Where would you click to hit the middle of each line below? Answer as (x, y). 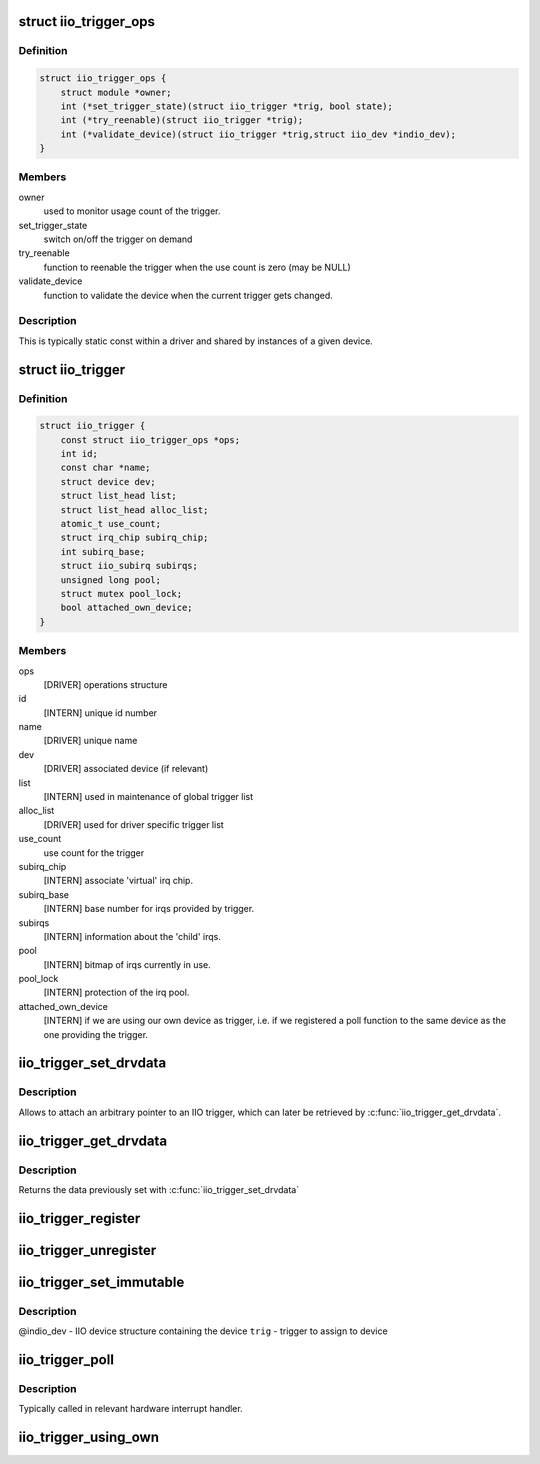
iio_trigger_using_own (89, 1437)
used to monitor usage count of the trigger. (132, 211)
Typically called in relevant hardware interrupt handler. (131, 1409)
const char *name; (105, 468)
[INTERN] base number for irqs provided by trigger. (149, 909)
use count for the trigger (94, 852)
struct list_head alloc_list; (134, 509)
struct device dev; (108, 481)
